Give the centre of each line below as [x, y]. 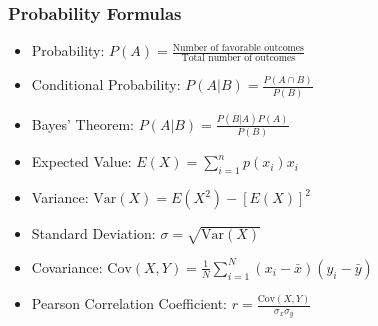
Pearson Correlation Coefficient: [129, 303]
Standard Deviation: [93, 233]
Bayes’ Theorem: [82, 123]
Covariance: [67, 266]
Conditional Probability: [106, 84]
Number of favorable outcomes [238, 47]
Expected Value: [81, 161]
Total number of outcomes [238, 58]
